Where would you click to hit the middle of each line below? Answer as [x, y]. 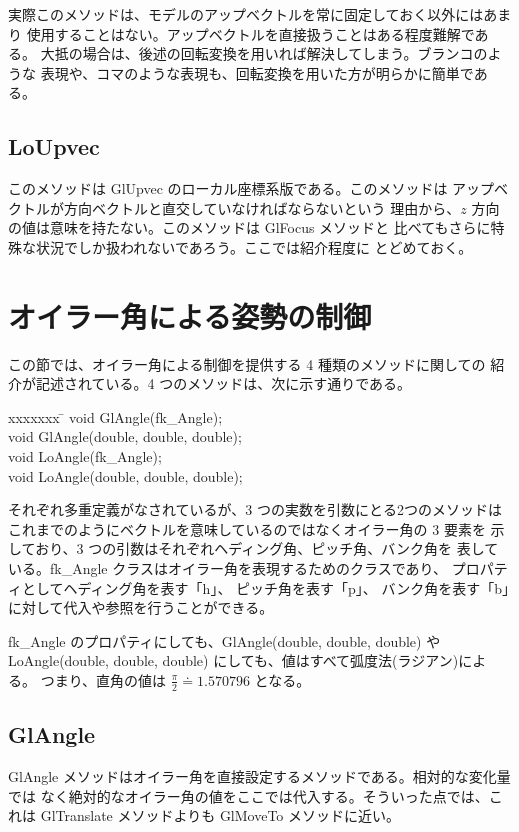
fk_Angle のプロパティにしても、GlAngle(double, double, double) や [224, 640]
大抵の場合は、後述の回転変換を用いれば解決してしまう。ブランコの [264, 53]
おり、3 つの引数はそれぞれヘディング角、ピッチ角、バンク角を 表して [267, 548]
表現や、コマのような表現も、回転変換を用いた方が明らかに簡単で [257, 72]
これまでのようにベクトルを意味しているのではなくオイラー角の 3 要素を [247, 528]
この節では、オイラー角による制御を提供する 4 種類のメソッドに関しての [247, 363]
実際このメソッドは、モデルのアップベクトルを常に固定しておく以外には [246, 14]
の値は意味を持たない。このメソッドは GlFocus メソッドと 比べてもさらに [249, 227]
